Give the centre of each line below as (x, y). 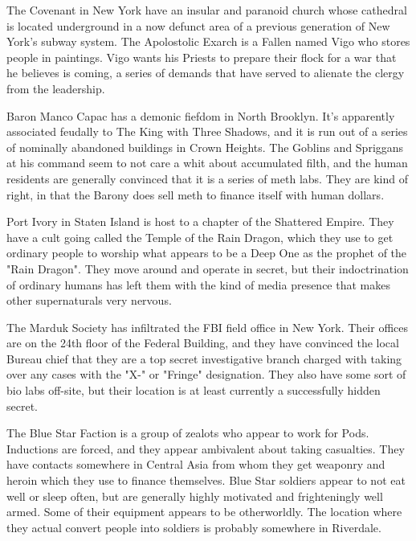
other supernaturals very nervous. (89, 300)
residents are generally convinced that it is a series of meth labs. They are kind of (207, 178)
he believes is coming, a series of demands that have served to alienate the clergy (206, 73)
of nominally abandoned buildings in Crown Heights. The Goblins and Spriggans (205, 147)
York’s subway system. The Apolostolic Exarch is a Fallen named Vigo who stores (208, 41)
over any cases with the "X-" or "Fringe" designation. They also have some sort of (206, 374)
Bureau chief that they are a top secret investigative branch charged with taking (204, 358)
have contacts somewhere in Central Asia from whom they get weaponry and (196, 464)
